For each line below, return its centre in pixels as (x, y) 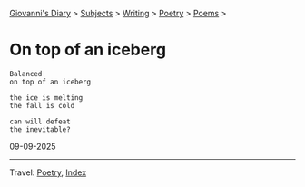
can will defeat (40, 122)
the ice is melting (46, 98)
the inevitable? (40, 129)
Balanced (26, 74)
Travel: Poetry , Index (48, 172)
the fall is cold (42, 105)
